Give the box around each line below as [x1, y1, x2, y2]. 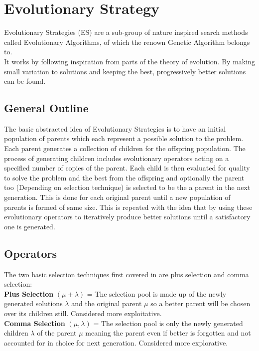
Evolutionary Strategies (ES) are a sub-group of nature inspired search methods [4, 27, 248, 37]
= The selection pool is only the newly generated [93, 318, 243, 328]
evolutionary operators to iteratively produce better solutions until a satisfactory [4, 211, 251, 222]
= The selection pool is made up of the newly [87, 288, 227, 299]
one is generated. [4, 221, 55, 231]
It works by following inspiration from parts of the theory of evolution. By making [4, 56, 255, 66]
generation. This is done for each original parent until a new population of [4, 192, 231, 202]
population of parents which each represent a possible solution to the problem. [4, 133, 244, 144]
